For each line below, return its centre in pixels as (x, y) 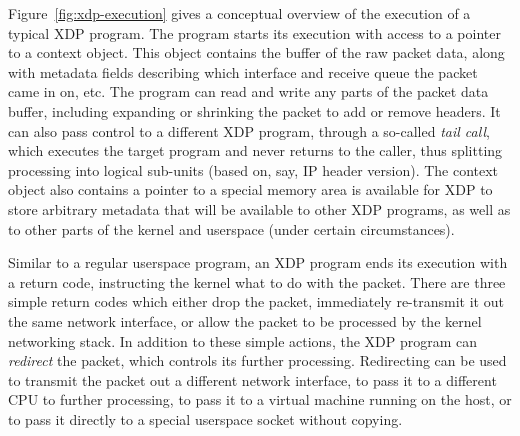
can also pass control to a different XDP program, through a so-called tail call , (249, 130)
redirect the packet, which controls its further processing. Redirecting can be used (257, 360)
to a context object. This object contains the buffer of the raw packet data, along (256, 52)
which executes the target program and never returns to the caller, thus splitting (255, 150)
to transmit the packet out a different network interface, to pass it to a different (252, 379)
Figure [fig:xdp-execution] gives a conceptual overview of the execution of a (239, 13)
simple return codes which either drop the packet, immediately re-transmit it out (256, 301)
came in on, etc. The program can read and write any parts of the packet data (248, 91)
